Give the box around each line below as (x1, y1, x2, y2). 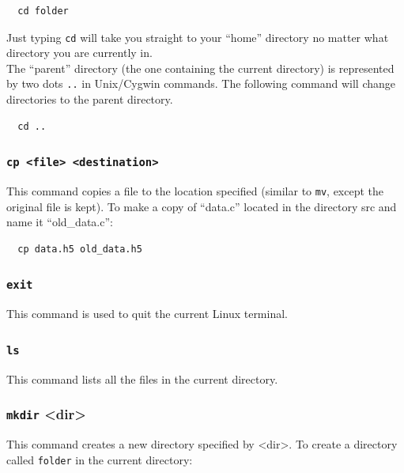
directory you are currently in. (6, 44, 153, 61)
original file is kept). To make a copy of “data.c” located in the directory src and (6, 198, 397, 214)
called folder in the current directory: (6, 451, 193, 467)
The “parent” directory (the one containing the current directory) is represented (6, 59, 395, 76)
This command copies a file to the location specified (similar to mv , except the (6, 183, 384, 199)
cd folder (17, 6, 69, 17)
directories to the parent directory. (6, 91, 173, 108)
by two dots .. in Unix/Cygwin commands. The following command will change (6, 75, 396, 92)
